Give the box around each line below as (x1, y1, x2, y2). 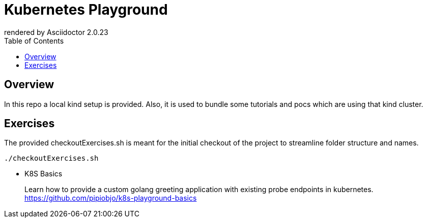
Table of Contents (4, 36, 64, 45)
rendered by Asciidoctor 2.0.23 (4, 27, 108, 36)
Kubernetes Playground (4, 1, 168, 18)
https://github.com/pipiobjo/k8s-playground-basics (24, 194, 197, 203)
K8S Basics (24, 169, 63, 178)
